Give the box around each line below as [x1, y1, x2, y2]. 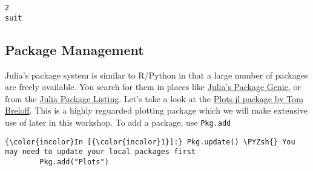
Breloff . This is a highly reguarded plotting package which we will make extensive [5, 104, 308, 117]
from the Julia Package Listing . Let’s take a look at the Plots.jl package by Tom [5, 92, 303, 105]
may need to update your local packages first [5, 147, 196, 156]
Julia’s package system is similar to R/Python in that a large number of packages [5, 68, 308, 81]
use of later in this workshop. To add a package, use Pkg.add [5, 115, 231, 128]
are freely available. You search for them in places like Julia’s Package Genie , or [5, 80, 301, 93]
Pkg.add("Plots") [39, 157, 109, 166]
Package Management [5, 40, 144, 59]
